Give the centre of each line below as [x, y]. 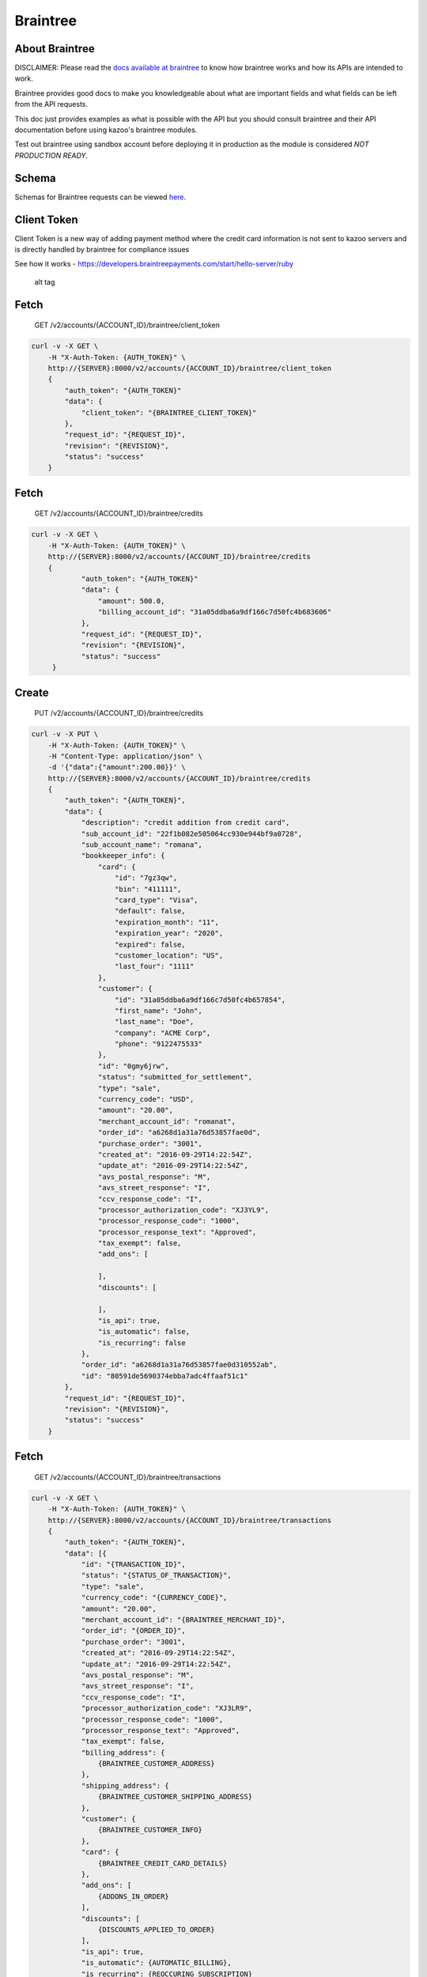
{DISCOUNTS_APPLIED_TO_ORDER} [156, 1929]
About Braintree [55, 49]
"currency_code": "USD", [146, 1100]
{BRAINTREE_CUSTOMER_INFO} [150, 1830]
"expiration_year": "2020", [169, 934]
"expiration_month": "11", [167, 922]
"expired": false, [150, 944]
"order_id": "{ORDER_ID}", [133, 1631]
